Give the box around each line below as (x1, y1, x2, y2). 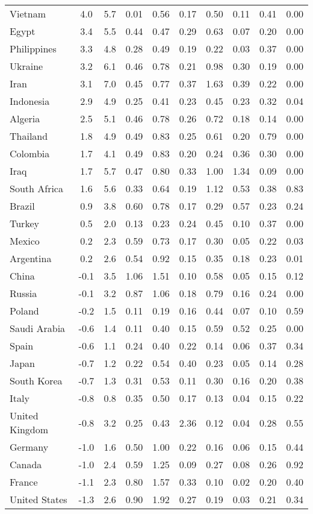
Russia (10, 286, 37, 300)
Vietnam (10, 7, 46, 20)
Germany (10, 440, 49, 454)
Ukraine (10, 59, 43, 73)
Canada (10, 457, 42, 471)
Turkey (10, 216, 39, 230)
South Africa (10, 181, 63, 195)
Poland (10, 304, 39, 318)
